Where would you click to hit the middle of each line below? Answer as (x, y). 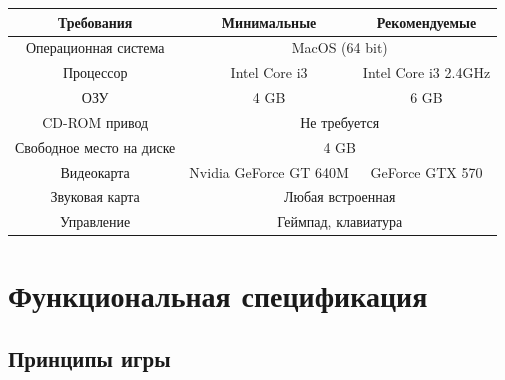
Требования (95, 21)
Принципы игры (89, 358)
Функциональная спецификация (218, 294)
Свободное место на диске (95, 146)
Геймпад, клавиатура (340, 221)
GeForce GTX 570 (426, 171)
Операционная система (95, 47)
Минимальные (269, 21)
